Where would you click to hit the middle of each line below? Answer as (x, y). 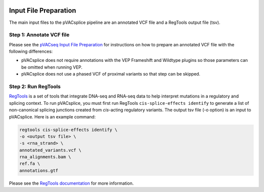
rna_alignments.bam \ (45, 157)
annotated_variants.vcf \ (50, 150)
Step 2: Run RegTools (35, 86)
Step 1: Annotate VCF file (39, 35)
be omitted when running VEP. (52, 67)
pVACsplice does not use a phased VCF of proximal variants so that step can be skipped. (111, 74)
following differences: (31, 52)
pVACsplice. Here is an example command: (52, 116)
